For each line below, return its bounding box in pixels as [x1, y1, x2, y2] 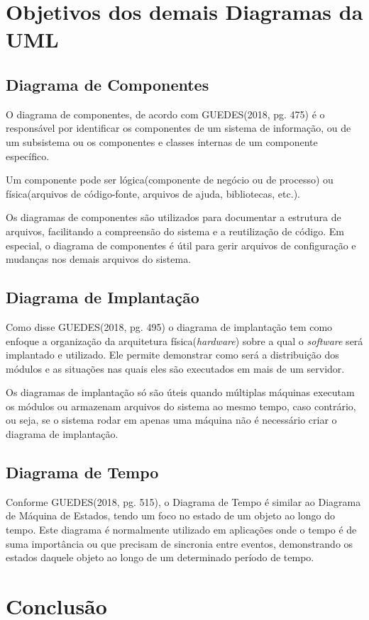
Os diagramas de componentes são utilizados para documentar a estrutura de [6, 210, 341, 225]
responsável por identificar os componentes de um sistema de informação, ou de [6, 120, 351, 135]
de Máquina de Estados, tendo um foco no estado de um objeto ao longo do [6, 508, 335, 523]
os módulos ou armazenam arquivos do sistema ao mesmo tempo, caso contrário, [6, 398, 356, 413]
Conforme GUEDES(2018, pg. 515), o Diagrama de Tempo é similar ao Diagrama [6, 494, 361, 509]
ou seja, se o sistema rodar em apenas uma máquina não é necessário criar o [6, 412, 337, 427]
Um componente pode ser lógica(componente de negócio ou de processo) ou [6, 172, 334, 187]
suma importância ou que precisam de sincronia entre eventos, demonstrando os [6, 536, 353, 551]
